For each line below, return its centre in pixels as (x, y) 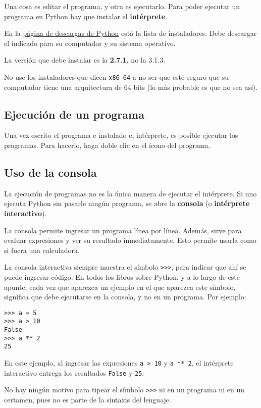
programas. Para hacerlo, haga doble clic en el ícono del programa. (107, 145)
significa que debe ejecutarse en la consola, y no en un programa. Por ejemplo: (125, 297)
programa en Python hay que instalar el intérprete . (86, 16)
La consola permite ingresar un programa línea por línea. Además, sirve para (123, 230)
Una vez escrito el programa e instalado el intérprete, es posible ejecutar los (121, 135)
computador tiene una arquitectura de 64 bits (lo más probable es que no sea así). (131, 87)
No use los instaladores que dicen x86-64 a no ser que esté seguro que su (116, 76)
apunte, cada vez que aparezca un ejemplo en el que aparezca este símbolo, (120, 287)
